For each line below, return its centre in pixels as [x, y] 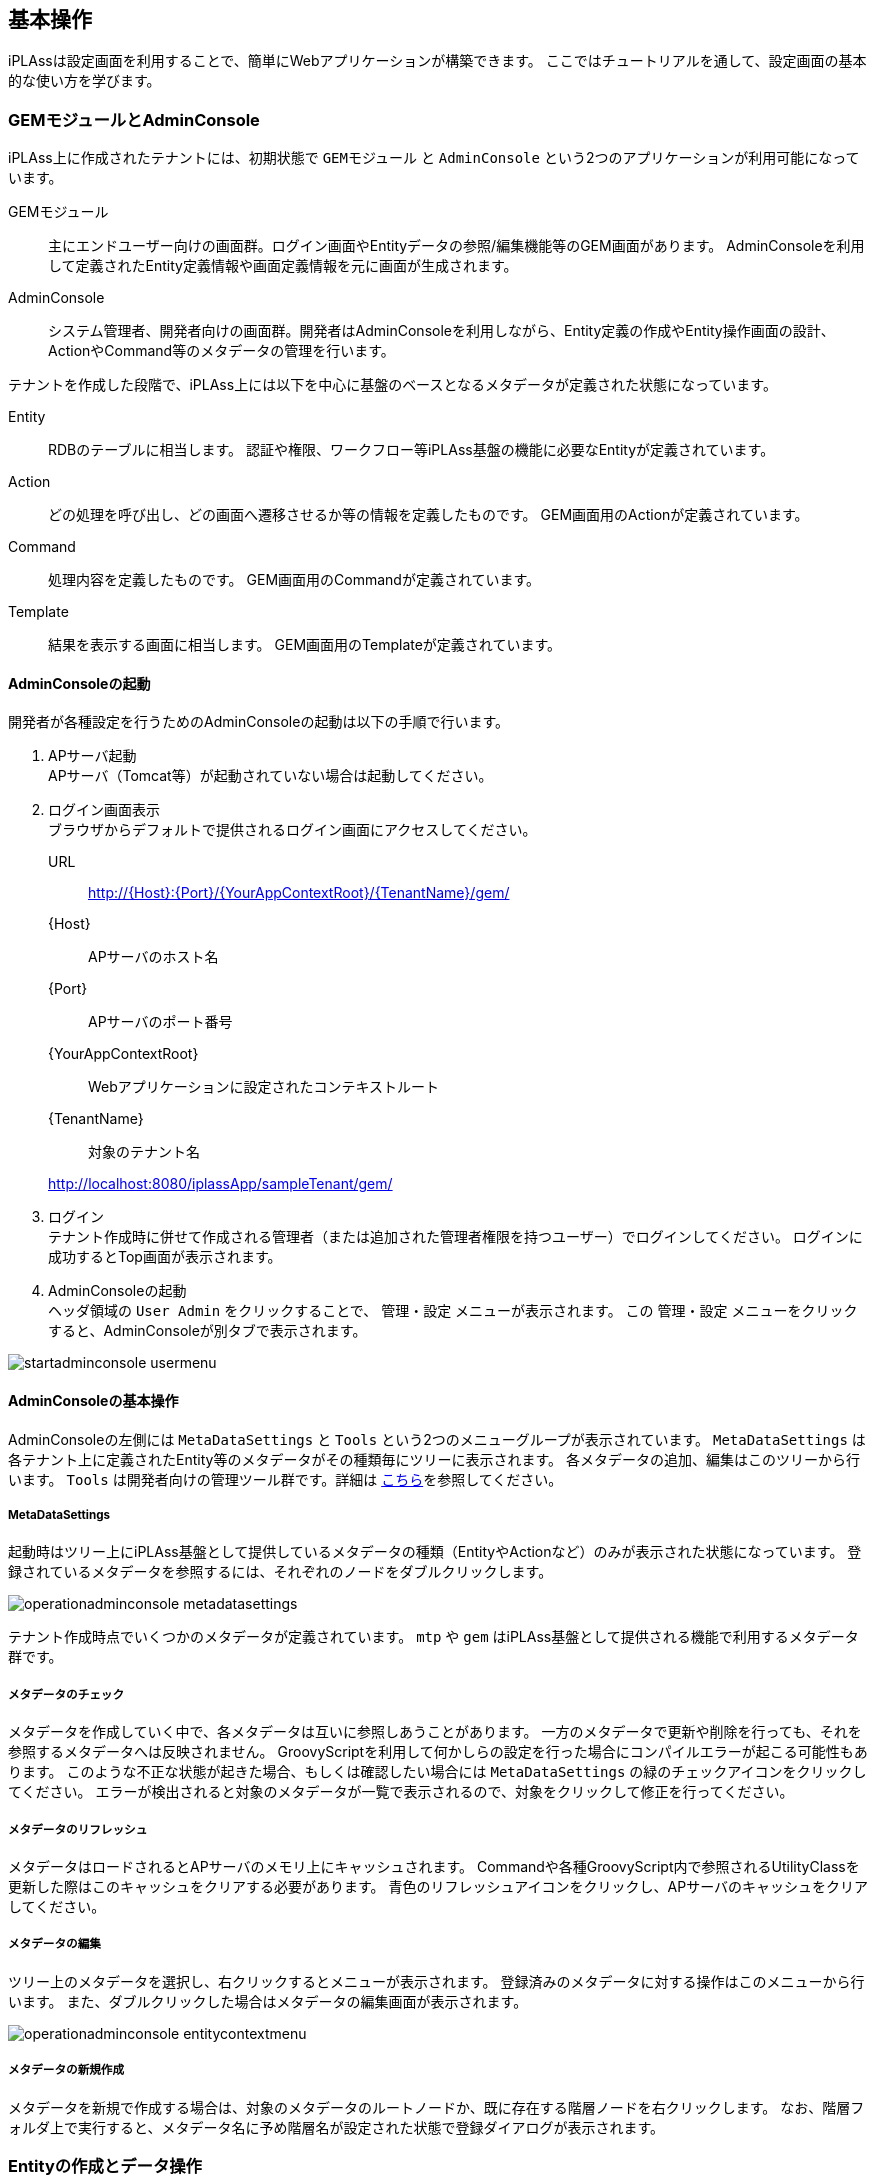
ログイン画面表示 [104, 810]
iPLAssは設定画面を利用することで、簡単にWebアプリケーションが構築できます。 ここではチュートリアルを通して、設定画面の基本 [437, 61]
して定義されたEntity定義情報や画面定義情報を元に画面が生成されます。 [283, 266]
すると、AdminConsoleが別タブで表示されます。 [207, 1331]
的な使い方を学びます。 [84, 81]
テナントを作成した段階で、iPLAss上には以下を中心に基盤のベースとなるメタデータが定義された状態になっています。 [392, 385]
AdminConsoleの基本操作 [93, 1400]
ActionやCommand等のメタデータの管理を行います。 [221, 351]
